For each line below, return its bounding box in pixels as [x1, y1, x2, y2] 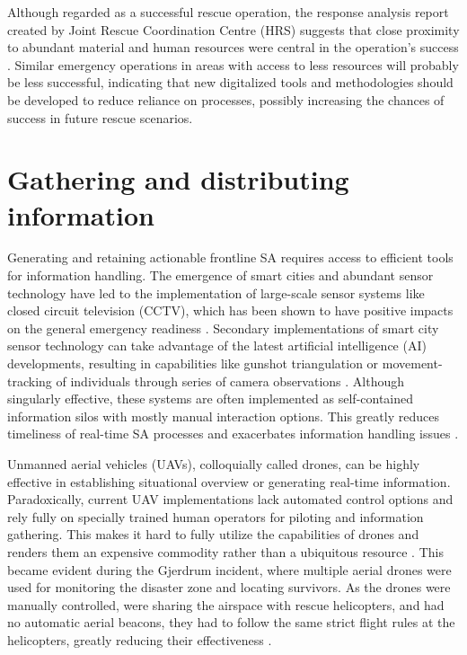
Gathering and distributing [7, 161, 349, 198]
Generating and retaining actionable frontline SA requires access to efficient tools [7, 248, 454, 267]
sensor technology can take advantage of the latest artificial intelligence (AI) [7, 336, 427, 355]
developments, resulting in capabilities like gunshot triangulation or [7, 354, 379, 373]
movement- [382, 354, 443, 373]
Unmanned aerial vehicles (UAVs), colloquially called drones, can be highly [7, 455, 420, 473]
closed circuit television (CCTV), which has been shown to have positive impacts [7, 301, 454, 320]
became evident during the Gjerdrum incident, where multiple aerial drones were [7, 560, 452, 579]
